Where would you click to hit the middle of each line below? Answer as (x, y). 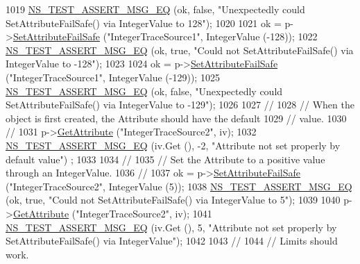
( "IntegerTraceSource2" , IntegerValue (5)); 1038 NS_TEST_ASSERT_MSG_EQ (179, 186)
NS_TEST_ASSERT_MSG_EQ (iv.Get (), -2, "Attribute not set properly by (173, 145)
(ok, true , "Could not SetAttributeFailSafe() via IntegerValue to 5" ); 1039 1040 (173, 200)
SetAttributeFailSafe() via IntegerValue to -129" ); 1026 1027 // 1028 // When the (180, 105)
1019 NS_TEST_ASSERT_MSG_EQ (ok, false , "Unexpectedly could (155, 9)
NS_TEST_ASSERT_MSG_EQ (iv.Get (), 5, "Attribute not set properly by (171, 227)
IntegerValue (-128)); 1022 (262, 36)
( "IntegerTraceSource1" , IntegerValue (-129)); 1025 (113, 77)
